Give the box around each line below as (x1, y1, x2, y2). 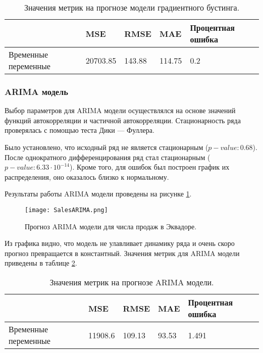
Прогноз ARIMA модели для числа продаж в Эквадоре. (25, 221, 197, 231)
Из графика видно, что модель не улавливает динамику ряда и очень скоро (5, 238, 235, 248)
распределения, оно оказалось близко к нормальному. (5, 171, 169, 182)
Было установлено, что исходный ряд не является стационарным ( (5, 142, 208, 152)
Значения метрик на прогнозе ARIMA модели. (49, 276, 214, 288)
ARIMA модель (5, 85, 68, 97)
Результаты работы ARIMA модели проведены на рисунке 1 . (5, 188, 192, 199)
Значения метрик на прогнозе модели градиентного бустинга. (24, 2, 240, 13)
